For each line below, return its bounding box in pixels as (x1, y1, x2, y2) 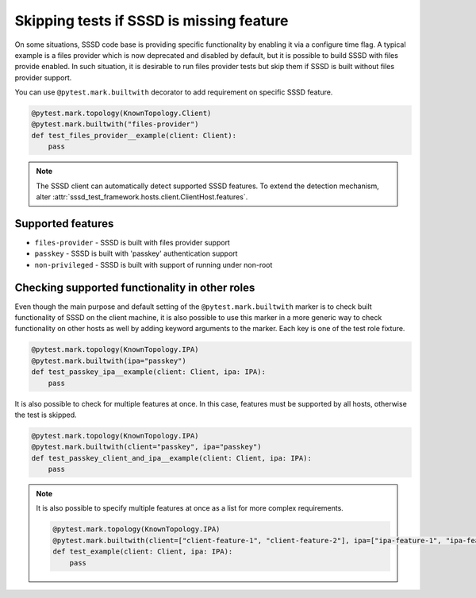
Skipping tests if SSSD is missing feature (14, 12, 289, 29)
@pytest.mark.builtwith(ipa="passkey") (31, 356, 186, 365)
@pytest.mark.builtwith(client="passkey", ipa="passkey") (31, 442, 262, 452)
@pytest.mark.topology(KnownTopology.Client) (31, 109, 212, 118)
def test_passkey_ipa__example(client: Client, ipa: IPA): (31, 368, 266, 376)
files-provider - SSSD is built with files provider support (34, 237, 230, 247)
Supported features (14, 217, 114, 230)
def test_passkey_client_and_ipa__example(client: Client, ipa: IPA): (31, 453, 313, 462)
